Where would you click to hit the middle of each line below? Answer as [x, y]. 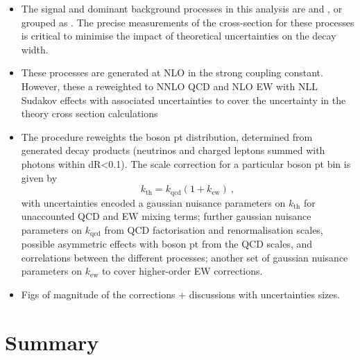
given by [39, 177]
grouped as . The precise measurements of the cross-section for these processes [188, 22]
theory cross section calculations [89, 113]
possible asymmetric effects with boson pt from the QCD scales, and [166, 244]
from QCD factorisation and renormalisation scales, [214, 229]
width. [35, 49]
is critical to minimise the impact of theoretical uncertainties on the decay [179, 36]
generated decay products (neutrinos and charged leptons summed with [173, 150]
